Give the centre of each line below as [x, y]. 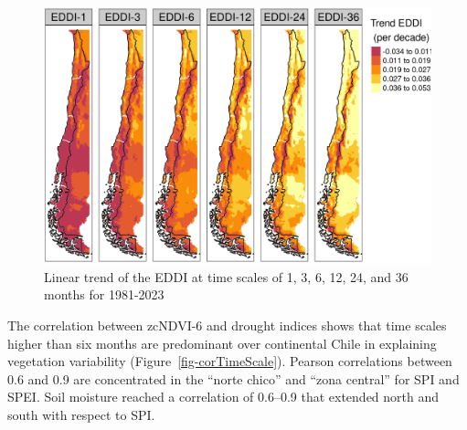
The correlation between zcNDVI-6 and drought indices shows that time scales [227, 325]
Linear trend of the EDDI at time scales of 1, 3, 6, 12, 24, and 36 [226, 276]
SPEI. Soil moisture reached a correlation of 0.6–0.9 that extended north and [223, 397]
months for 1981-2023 [104, 294]
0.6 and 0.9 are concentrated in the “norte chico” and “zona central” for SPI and [233, 378]
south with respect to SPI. [81, 414]
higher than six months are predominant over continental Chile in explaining [222, 343]
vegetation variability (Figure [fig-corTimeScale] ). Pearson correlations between [230, 361]
